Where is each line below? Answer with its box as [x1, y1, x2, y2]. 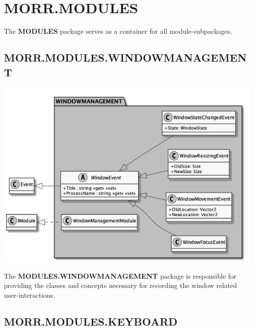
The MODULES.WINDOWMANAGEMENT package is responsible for [4, 270, 236, 281]
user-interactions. [4, 289, 55, 300]
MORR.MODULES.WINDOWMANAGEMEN [4, 50, 247, 65]
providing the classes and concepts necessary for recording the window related [4, 280, 237, 290]
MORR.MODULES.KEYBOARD [4, 313, 178, 329]
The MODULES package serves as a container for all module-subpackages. [4, 26, 233, 36]
